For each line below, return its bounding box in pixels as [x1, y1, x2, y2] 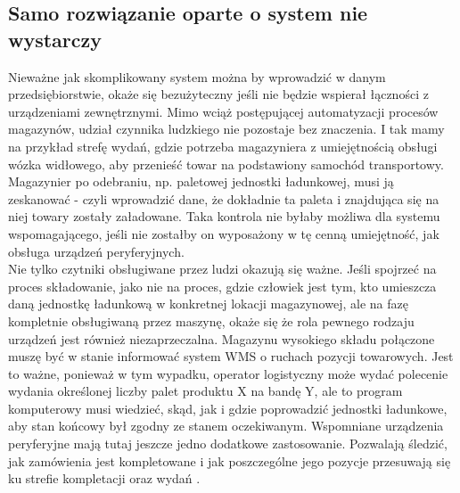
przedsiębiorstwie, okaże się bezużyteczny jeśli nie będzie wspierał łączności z [8, 85, 429, 103]
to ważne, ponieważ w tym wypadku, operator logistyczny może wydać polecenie [8, 364, 448, 382]
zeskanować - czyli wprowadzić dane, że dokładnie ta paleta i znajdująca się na [8, 189, 439, 208]
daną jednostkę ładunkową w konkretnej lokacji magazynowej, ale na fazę [8, 294, 408, 313]
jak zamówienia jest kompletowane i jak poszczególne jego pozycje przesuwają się [8, 451, 451, 470]
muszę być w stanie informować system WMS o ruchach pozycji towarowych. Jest [8, 347, 454, 366]
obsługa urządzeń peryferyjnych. [8, 242, 185, 260]
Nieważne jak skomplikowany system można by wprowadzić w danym [8, 67, 386, 86]
